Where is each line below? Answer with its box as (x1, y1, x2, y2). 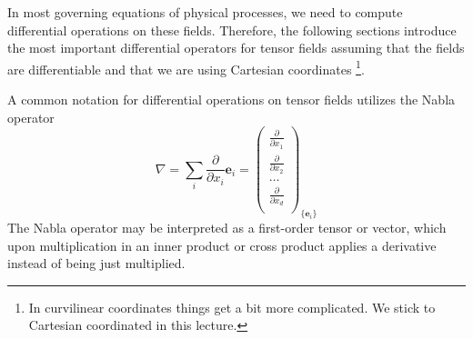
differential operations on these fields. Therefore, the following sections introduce (7, 20, 457, 39)
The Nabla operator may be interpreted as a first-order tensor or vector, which (7, 217, 447, 236)
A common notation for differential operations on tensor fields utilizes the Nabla (7, 90, 456, 109)
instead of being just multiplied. (7, 254, 186, 273)
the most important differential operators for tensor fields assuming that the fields (7, 38, 465, 57)
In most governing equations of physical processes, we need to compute (7, 3, 403, 21)
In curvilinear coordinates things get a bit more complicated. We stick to (28, 297, 436, 316)
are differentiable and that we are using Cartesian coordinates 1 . (7, 56, 365, 78)
